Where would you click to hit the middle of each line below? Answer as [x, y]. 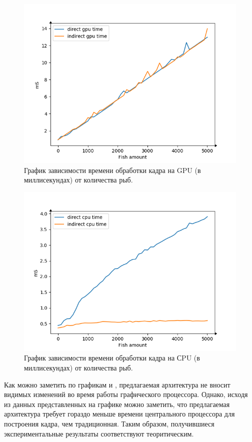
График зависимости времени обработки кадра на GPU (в [112, 170]
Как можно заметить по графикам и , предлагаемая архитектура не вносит [117, 384]
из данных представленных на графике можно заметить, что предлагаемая [117, 404]
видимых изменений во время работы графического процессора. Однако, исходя [126, 394]
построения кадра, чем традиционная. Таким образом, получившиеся [109, 423]
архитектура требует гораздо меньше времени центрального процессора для [119, 414]
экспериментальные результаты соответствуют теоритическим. [99, 433]
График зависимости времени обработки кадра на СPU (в [112, 358]
